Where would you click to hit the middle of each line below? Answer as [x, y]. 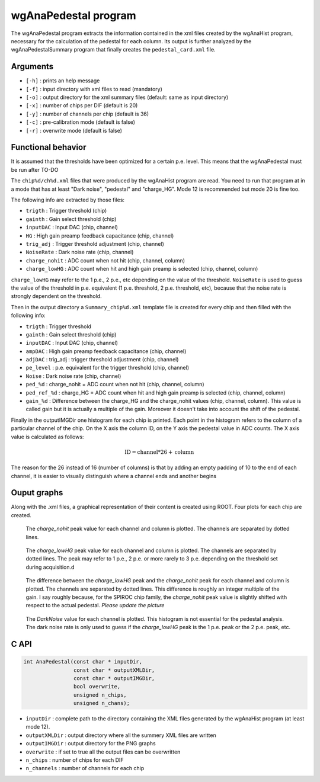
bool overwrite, [97, 687]
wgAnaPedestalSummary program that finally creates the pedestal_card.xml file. [113, 50]
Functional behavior [49, 147]
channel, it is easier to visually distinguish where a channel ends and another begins [113, 476]
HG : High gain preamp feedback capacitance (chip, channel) [100, 235]
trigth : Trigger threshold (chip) [66, 211]
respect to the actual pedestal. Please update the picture [95, 605]
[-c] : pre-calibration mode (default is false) [81, 122]
